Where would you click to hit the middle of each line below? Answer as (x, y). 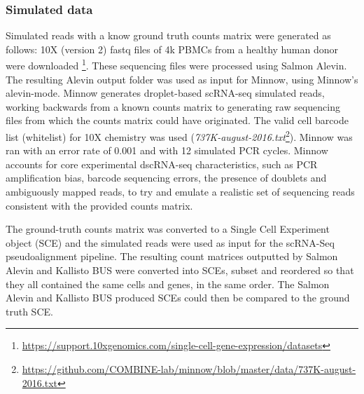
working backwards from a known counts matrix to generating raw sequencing (173, 106)
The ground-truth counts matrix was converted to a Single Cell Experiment (168, 229)
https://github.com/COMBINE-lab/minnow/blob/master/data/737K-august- (189, 369)
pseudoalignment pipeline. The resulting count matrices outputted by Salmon (172, 256)
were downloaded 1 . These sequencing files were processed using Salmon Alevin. (176, 64)
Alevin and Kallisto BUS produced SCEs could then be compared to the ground (178, 298)
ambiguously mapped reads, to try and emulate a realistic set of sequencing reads (180, 192)
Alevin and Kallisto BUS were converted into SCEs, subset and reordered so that (180, 270)
